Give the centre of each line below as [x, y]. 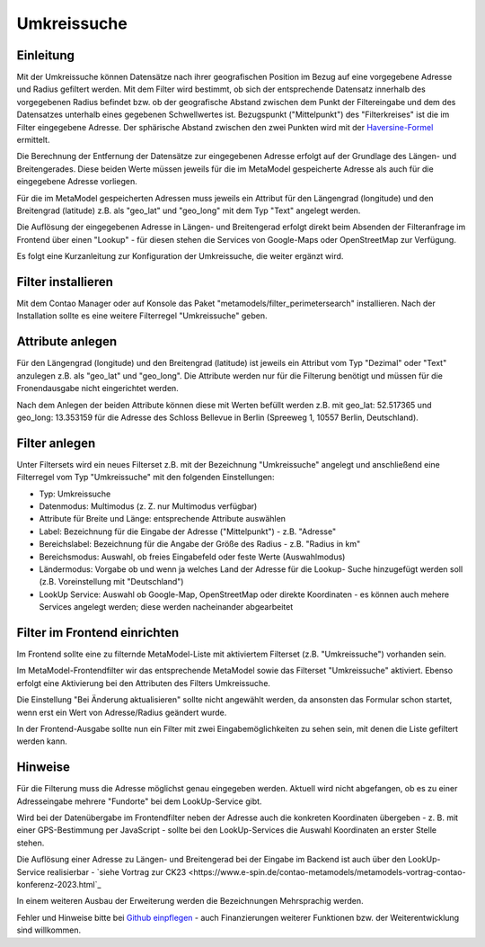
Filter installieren [65, 282]
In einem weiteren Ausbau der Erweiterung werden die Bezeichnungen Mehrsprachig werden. [190, 901]
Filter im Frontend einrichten [98, 633]
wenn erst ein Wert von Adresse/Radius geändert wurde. [122, 712]
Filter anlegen [56, 443]
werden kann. [42, 741]
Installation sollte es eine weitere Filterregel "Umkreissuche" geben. [142, 316]
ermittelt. [33, 140]
